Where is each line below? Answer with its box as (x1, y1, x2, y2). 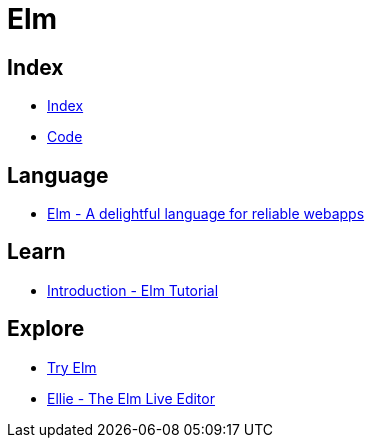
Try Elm (47, 358, 97, 376)
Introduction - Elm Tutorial (47, 281, 219, 299)
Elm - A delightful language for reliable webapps (47, 205, 365, 223)
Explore (7, 316, 85, 342)
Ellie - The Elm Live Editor (47, 389, 215, 407)
